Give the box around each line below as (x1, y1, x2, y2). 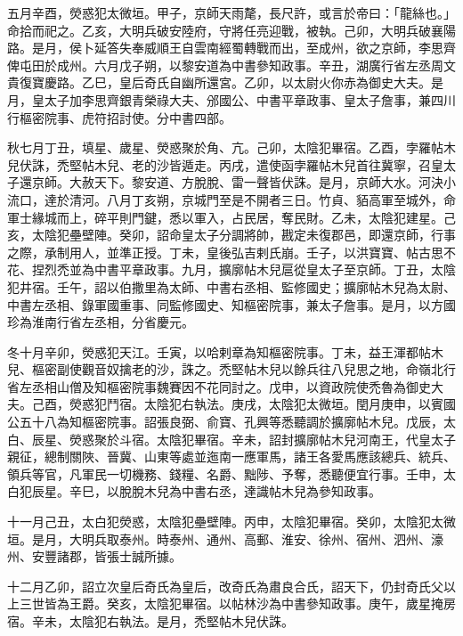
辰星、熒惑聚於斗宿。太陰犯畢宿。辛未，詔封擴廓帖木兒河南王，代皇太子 (31, 429, 456, 448)
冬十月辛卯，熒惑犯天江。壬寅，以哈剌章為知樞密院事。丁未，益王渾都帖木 (7, 342, 443, 361)
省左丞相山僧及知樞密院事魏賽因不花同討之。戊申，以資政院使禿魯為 (7, 377, 406, 395)
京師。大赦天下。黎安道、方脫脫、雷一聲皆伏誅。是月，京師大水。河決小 (31, 173, 456, 192)
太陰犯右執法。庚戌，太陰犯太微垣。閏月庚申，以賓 (143, 395, 443, 413)
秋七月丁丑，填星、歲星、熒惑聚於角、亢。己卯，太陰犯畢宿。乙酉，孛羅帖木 (7, 138, 456, 157)
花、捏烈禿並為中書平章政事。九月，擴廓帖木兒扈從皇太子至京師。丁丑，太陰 (7, 260, 456, 279)
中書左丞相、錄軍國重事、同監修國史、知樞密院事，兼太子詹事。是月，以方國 (7, 295, 456, 314)
